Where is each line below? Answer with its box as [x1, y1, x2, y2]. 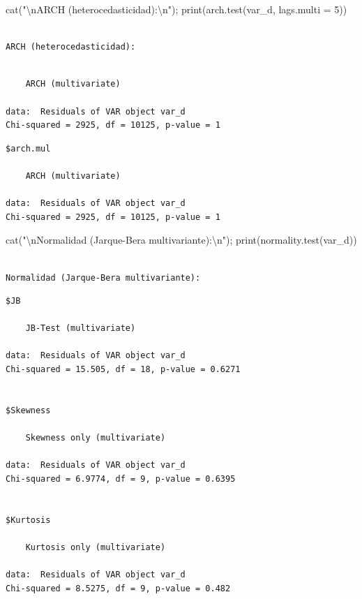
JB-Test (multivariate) [25, 323, 136, 334]
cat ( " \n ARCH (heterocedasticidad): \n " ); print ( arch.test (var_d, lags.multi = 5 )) [6, 2, 347, 16]
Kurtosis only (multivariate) [25, 542, 166, 552]
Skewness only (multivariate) [25, 433, 166, 443]
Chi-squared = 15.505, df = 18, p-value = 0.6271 [6, 364, 241, 375]
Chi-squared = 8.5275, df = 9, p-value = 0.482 [6, 583, 231, 593]
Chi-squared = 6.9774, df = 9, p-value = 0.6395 [6, 473, 236, 484]
